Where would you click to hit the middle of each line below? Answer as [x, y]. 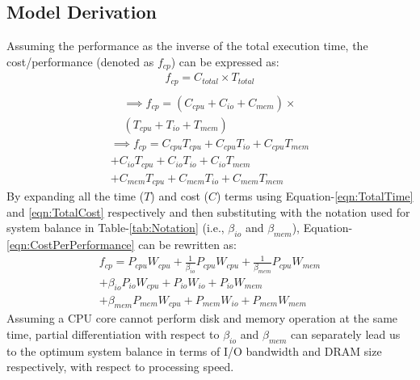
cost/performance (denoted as [80, 61]
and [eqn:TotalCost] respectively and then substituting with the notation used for [208, 211]
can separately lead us [346, 334]
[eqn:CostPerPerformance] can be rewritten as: [122, 245]
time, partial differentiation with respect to [113, 334]
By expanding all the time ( [76, 196]
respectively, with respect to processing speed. [120, 367]
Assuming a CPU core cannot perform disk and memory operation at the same [202, 318]
